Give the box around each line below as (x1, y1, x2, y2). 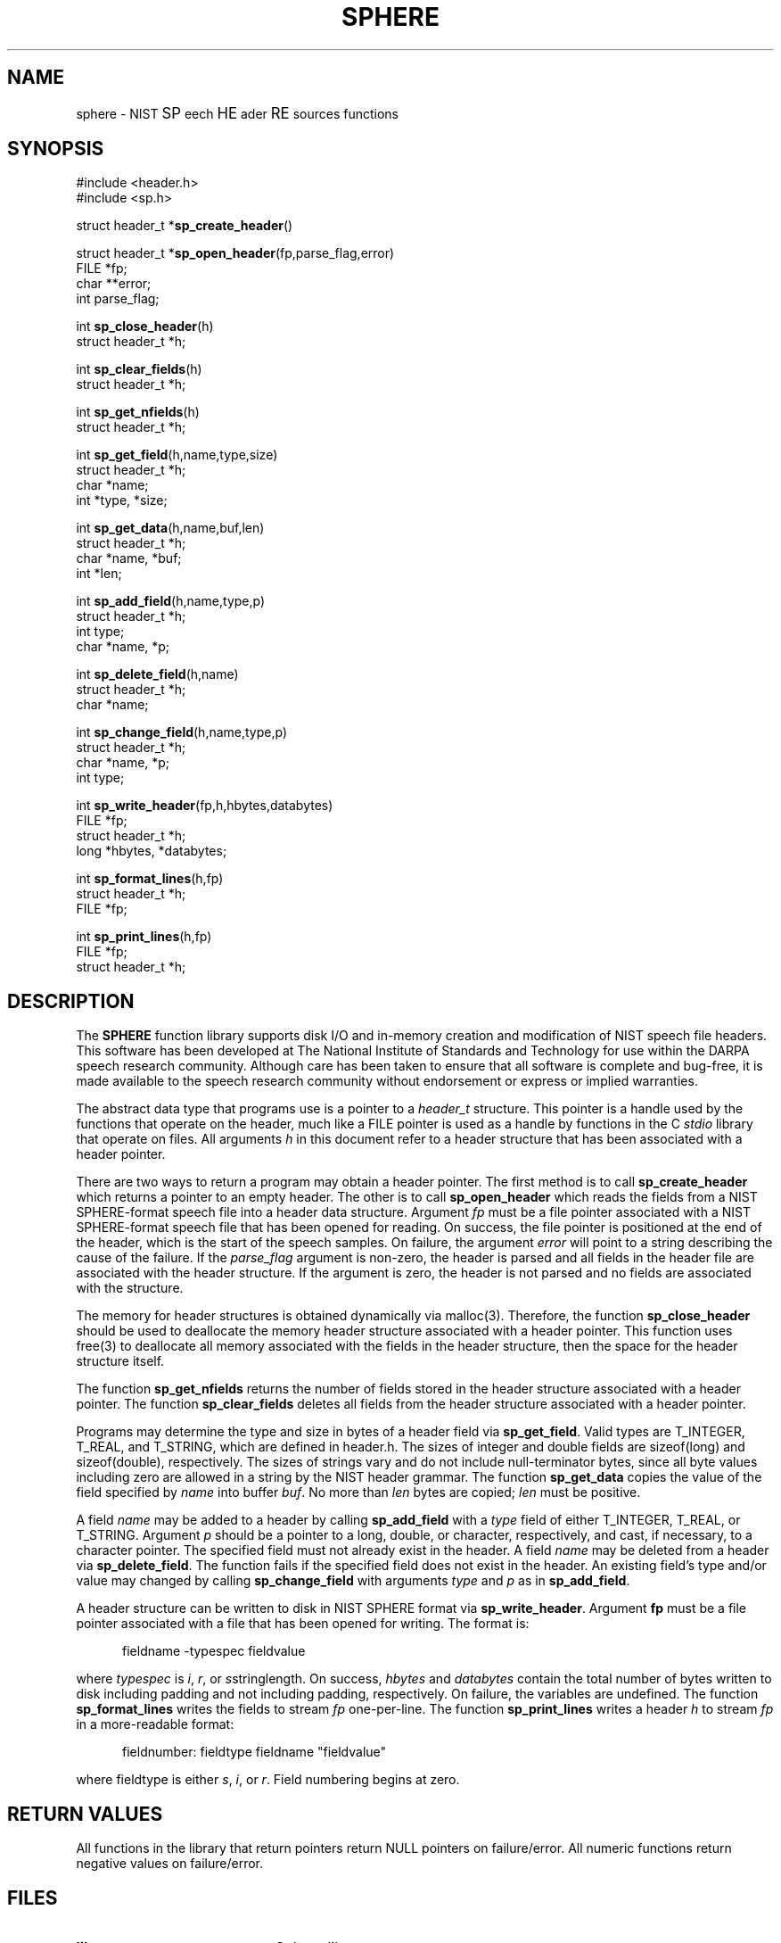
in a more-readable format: (76, 1716, 234, 1732)
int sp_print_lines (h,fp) (76, 929, 212, 945)
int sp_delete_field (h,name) (76, 666, 239, 682)
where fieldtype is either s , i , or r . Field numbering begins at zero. (76, 1772, 460, 1788)
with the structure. (76, 1280, 184, 1296)
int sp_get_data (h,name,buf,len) (76, 520, 265, 536)
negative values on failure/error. (76, 1856, 264, 1872)
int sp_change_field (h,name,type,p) (76, 724, 288, 740)
